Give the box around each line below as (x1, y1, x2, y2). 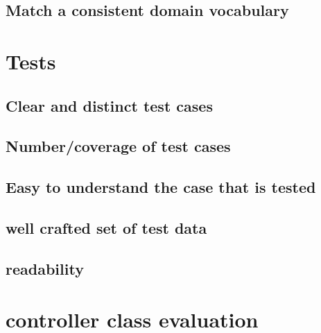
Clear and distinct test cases (6, 94, 213, 116)
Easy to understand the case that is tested (6, 176, 316, 198)
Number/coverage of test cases (6, 135, 231, 157)
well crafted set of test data (6, 216, 207, 238)
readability (6, 257, 84, 279)
